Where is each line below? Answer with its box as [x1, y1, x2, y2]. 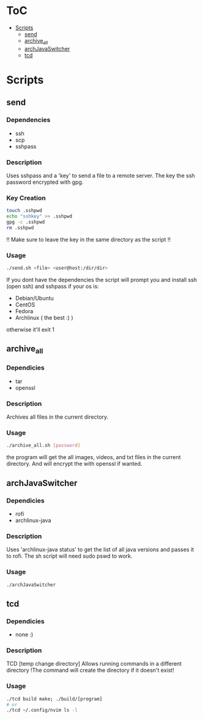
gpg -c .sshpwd [6, 219, 45, 225]
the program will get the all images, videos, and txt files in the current [6, 454, 182, 461]
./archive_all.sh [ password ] [6, 443, 81, 449]
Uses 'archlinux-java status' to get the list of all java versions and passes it [6, 546, 194, 554]
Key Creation [6, 194, 46, 202]
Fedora [15, 307, 34, 314]
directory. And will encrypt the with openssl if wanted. [6, 460, 142, 468]
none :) [15, 631, 34, 638]
